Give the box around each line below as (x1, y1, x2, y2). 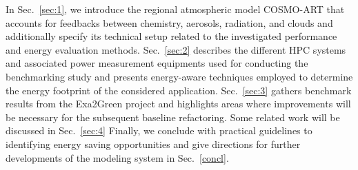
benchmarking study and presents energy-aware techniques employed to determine (6, 69, 353, 83)
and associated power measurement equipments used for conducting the (6, 56, 308, 70)
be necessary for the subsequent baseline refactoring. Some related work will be (6, 109, 340, 124)
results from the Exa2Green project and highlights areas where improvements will (6, 96, 351, 111)
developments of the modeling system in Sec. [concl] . (6, 150, 229, 164)
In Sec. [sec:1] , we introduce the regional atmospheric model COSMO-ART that (6, 2, 345, 16)
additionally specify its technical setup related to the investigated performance (6, 29, 337, 43)
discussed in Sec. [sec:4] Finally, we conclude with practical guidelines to (6, 123, 312, 138)
